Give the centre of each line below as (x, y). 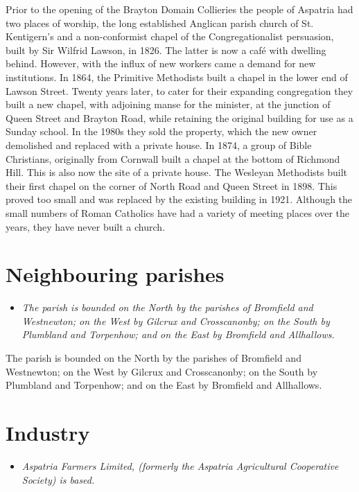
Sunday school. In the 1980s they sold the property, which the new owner (161, 131)
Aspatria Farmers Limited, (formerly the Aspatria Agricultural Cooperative (180, 465)
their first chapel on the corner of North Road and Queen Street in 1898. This (172, 185)
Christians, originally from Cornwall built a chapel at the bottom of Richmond (173, 158)
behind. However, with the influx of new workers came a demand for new (161, 63)
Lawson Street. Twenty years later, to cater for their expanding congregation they (179, 90)
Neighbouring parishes (115, 274)
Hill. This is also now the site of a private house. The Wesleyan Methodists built (176, 172)
